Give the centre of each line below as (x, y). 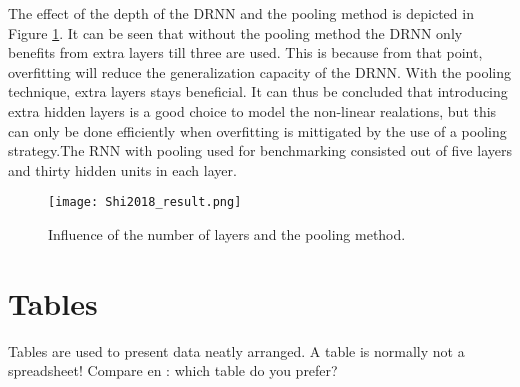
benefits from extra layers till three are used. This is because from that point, (245, 52)
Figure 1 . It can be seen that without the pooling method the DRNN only (235, 32)
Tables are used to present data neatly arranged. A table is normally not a (236, 350)
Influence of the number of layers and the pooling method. (227, 234)
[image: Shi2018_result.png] (145, 202)
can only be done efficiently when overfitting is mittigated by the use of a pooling (257, 130)
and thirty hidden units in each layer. (122, 169)
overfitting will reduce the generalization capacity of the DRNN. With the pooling (259, 71)
